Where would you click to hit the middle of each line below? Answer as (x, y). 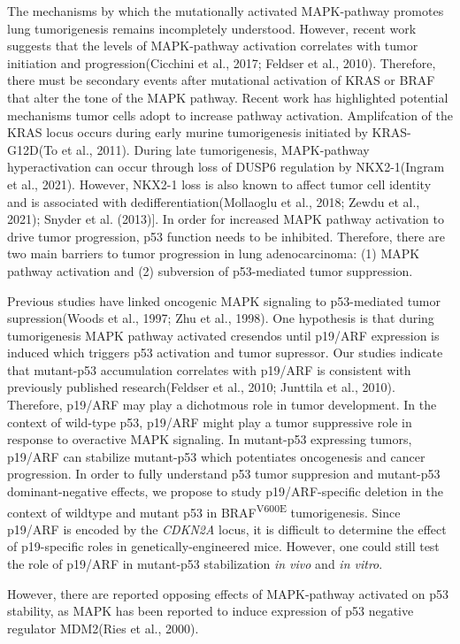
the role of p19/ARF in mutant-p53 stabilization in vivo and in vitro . (195, 564)
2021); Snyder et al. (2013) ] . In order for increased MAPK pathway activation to (226, 219)
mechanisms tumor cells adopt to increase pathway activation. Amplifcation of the (230, 115)
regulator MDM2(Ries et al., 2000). (103, 628)
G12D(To (33, 149)
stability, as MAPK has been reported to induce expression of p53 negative (211, 611)
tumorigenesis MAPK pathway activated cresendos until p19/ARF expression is (223, 335)
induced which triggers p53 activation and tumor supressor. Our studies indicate (225, 353)
